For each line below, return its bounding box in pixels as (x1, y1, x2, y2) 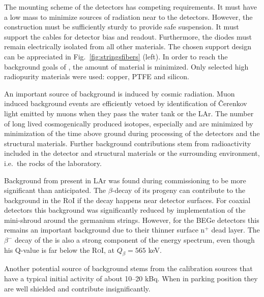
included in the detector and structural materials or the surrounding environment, (4, 148, 260, 158)
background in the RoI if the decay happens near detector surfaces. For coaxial (4, 194, 251, 205)
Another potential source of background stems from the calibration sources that (4, 263, 253, 274)
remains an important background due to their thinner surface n (4, 224, 205, 235)
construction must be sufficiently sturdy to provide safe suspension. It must (4, 21, 239, 32)
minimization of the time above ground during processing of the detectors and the (4, 128, 260, 139)
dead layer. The (211, 224, 260, 235)
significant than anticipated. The (4, 185, 106, 195)
